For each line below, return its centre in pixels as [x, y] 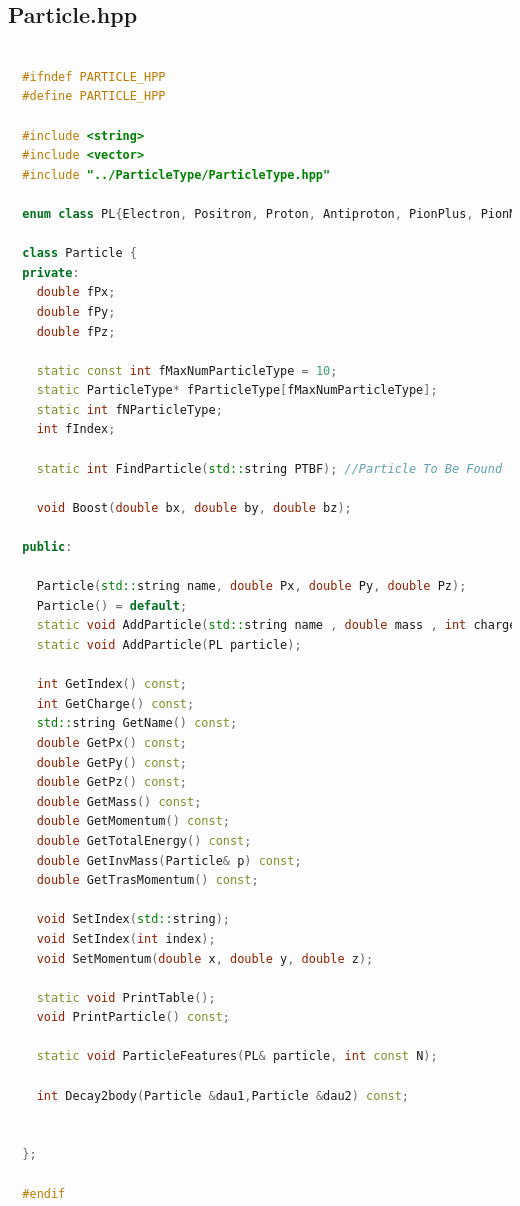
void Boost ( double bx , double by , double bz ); [194, 507]
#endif [44, 1193]
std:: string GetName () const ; [137, 723]
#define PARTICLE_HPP [94, 96]
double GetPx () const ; [112, 742]
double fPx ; [76, 292]
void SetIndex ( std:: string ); [133, 919]
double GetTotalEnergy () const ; [144, 840]
